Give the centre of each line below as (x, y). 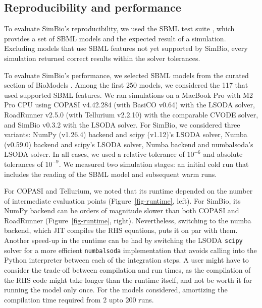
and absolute (223, 154)
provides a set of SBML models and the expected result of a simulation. (115, 38)
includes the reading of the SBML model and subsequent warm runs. (111, 174)
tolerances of (23, 164)
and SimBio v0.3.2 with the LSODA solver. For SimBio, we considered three (122, 124)
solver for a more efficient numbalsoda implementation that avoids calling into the (130, 250)
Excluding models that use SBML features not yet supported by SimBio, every (126, 48)
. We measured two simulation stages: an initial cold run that (154, 164)
